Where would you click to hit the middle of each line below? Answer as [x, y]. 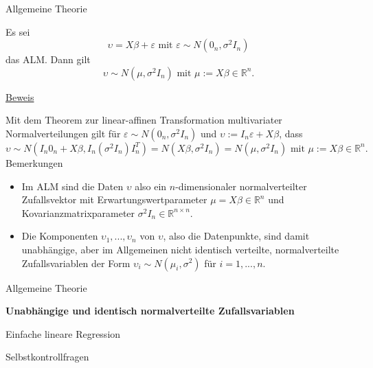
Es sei [18, 31]
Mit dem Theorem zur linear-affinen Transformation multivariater [144, 120]
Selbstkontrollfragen [47, 357]
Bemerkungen [34, 162]
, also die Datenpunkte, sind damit [236, 236]
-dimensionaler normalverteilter [241, 186]
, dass [291, 133]
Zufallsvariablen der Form [76, 263]
